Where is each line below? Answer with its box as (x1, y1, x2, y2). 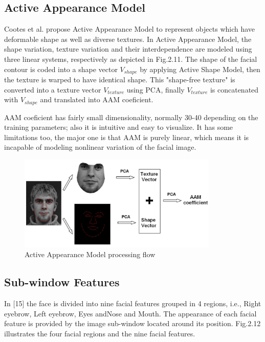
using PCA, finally (126, 84, 185, 95)
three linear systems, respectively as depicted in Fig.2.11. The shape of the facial (4, 53, 257, 64)
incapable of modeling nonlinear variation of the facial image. (4, 142, 196, 152)
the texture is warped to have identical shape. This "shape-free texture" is (4, 74, 235, 85)
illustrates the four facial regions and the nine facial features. (4, 328, 195, 338)
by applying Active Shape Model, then (140, 63, 260, 74)
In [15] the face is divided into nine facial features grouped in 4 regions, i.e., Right (4, 298, 261, 309)
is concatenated (210, 84, 259, 95)
